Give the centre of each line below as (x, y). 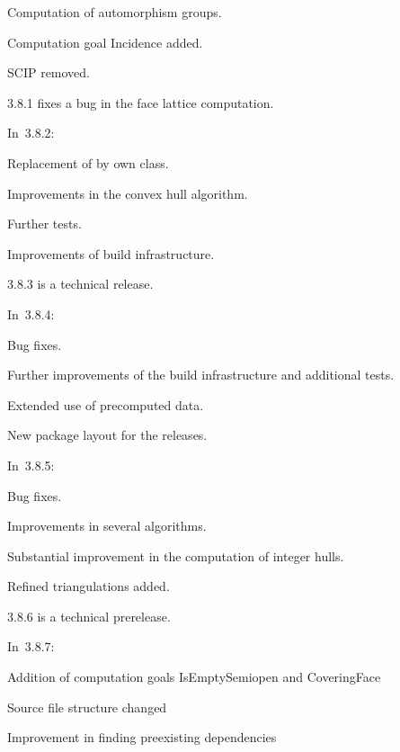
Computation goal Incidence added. (105, 42)
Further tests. (44, 224)
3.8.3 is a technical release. (80, 284)
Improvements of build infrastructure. (111, 253)
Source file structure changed (87, 707)
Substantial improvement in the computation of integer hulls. (176, 555)
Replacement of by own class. (88, 162)
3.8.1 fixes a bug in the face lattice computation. (141, 102)
